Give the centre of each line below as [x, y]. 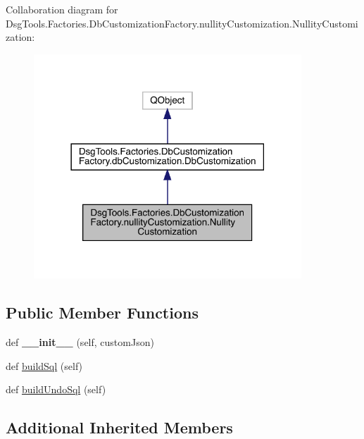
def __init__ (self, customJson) [80, 342]
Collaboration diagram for [62, 9]
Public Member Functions [102, 313]
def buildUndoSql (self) [56, 389]
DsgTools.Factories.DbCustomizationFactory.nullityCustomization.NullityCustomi [182, 23]
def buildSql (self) [44, 365]
